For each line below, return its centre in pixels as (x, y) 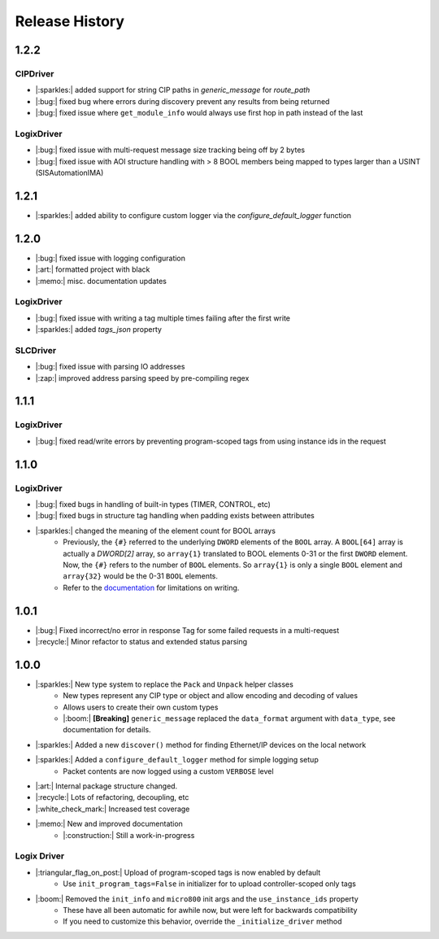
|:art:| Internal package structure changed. (106, 786)
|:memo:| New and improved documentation (109, 824)
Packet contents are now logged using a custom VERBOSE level (168, 771)
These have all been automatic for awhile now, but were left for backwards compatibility (210, 910)
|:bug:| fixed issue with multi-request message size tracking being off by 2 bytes (170, 150)
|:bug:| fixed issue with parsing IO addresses (110, 367)
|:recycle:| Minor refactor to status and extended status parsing (141, 642)
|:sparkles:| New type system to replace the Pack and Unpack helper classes (165, 684)
